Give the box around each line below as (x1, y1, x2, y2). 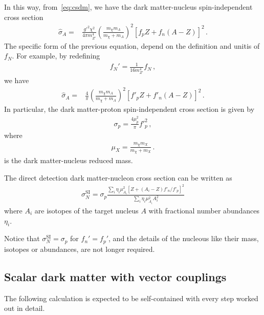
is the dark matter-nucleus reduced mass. (4, 154, 133, 165)
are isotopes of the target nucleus (34, 205, 139, 215)
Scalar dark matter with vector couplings (4, 268, 227, 284)
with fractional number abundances (148, 205, 259, 215)
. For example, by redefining (12, 50, 100, 61)
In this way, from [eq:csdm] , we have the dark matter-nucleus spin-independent (4, 2, 253, 12)
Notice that (4, 233, 40, 244)
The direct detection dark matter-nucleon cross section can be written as (4, 172, 232, 183)
